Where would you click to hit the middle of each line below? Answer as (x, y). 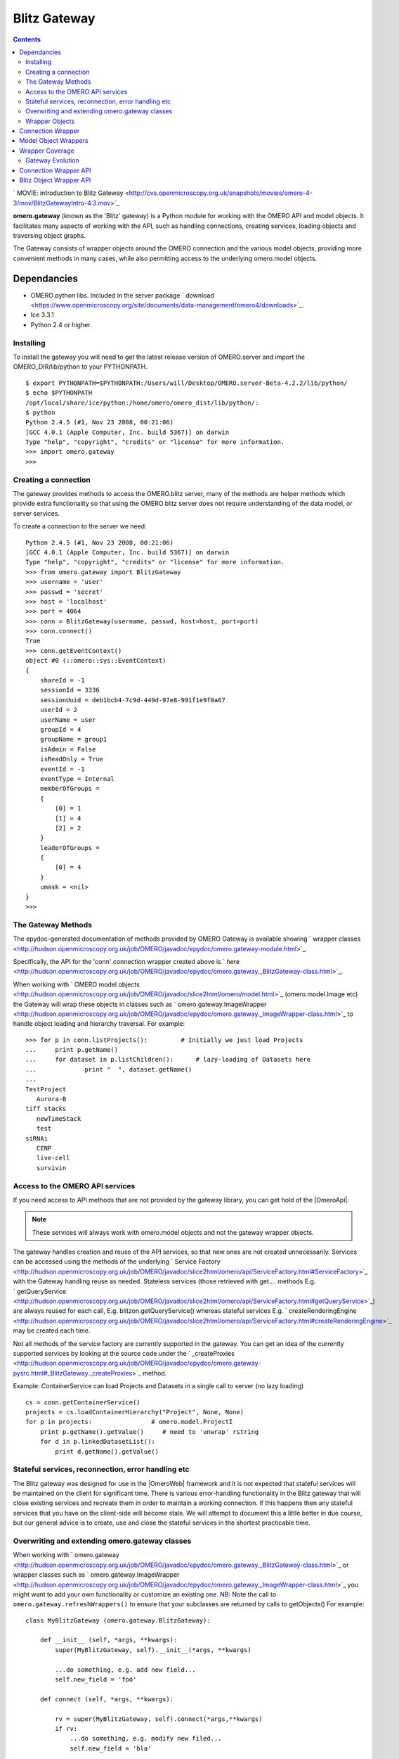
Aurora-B (51, 1099)
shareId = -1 (62, 680)
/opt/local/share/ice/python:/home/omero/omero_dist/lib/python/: (142, 402)
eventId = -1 (62, 769)
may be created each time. (52, 1331)
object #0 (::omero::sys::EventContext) (96, 661)
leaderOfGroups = (70, 847)
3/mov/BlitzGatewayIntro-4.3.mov (62, 203)
